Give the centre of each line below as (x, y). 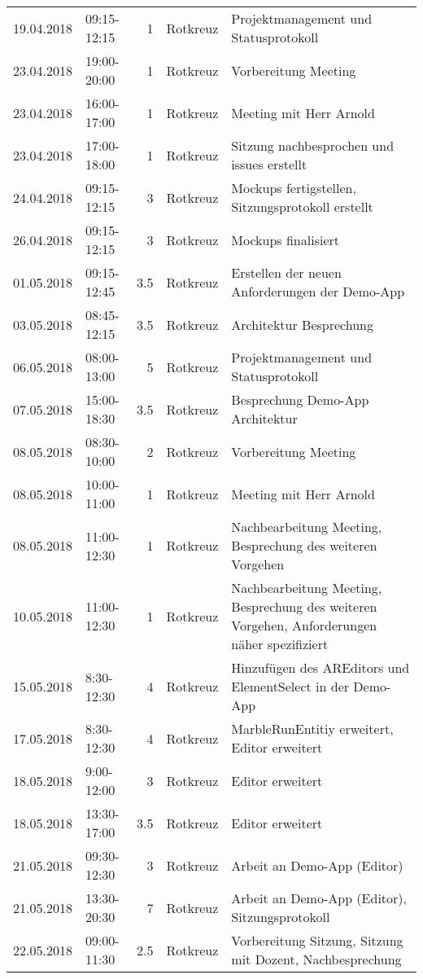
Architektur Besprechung (302, 324)
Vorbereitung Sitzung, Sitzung (317, 940)
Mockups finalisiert (286, 239)
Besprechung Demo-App (300, 400)
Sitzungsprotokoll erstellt (302, 206)
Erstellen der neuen (286, 272)
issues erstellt (269, 164)
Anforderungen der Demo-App (318, 291)
